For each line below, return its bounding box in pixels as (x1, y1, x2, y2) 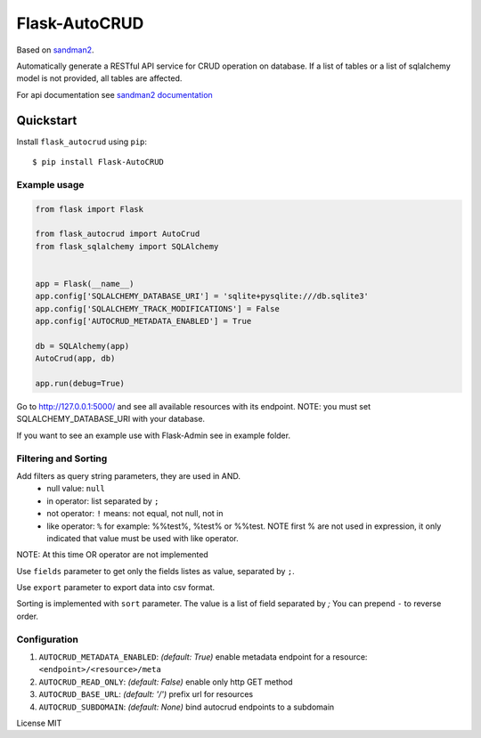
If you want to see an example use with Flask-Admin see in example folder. (16, 430, 291, 441)
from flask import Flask (35, 204, 144, 214)
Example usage (16, 178, 85, 191)
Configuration (16, 633, 79, 645)
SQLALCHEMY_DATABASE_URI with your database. (16, 414, 205, 425)
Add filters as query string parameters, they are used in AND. (16, 470, 240, 481)
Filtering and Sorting (16, 452, 108, 465)
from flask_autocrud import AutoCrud (35, 229, 200, 239)
